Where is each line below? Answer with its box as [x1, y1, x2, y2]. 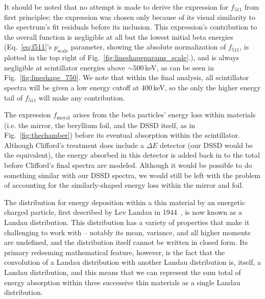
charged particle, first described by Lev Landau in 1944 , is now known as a [4, 207, 242, 217]
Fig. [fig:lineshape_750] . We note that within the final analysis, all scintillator [4, 72, 249, 83]
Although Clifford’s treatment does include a [4, 139, 144, 150]
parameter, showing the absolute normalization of [70, 41, 226, 52]
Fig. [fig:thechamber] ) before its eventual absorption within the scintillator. [4, 130, 240, 140]
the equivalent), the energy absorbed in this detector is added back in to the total [4, 149, 260, 160]
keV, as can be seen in [144, 62, 214, 72]
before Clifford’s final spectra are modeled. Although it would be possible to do [4, 159, 252, 170]
